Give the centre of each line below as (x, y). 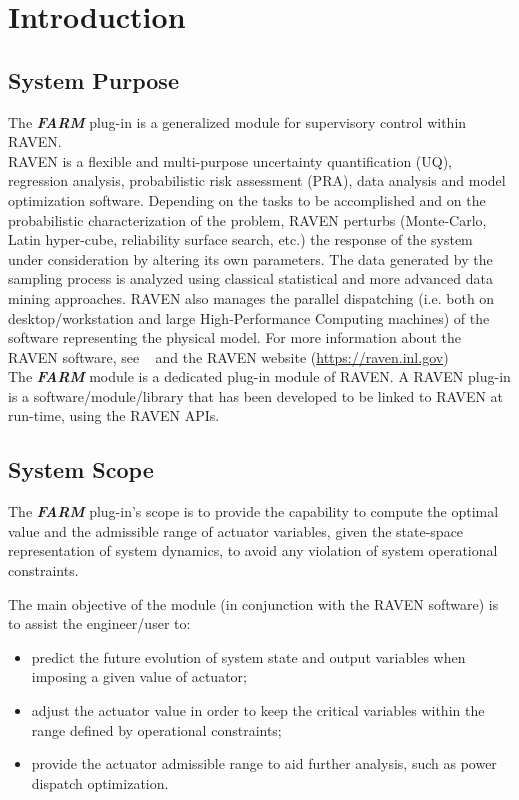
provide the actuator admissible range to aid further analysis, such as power (264, 763)
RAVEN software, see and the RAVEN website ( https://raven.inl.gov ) (228, 356)
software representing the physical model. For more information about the (234, 337)
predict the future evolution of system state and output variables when (248, 656)
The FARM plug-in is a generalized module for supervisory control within (237, 121)
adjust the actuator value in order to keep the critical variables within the (258, 710)
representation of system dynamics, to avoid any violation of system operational (253, 550)
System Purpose (93, 79)
